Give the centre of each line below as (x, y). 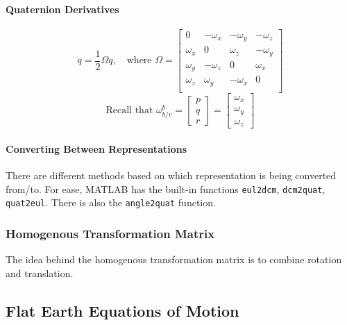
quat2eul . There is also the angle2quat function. (111, 202)
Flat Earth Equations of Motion (122, 310)
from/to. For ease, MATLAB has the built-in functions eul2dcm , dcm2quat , (166, 189)
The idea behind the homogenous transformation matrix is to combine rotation (174, 259)
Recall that (129, 110)
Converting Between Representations (96, 148)
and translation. (40, 273)
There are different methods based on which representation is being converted (171, 175)
